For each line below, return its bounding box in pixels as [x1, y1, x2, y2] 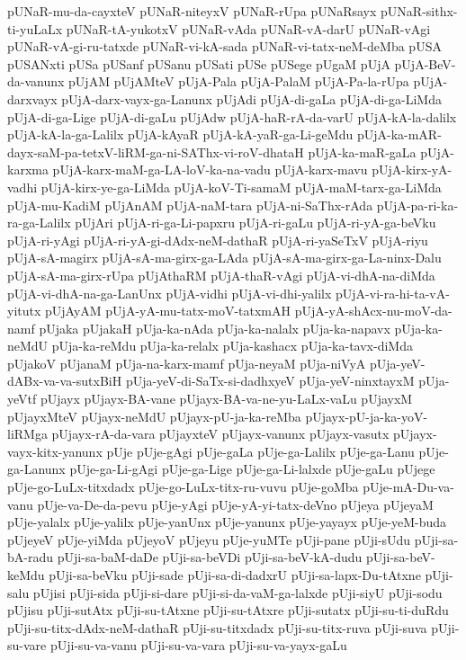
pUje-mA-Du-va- [363, 477, 454, 496]
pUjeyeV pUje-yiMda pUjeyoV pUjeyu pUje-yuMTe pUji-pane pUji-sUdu [7, 530, 411, 549]
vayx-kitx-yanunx [7, 441, 103, 460]
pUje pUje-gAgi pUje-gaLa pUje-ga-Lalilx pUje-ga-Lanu [106, 441, 415, 460]
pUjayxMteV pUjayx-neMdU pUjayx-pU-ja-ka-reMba [7, 406, 301, 425]
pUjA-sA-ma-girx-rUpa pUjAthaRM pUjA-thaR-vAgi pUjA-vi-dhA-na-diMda [7, 265, 435, 284]
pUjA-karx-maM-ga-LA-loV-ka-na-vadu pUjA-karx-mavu [52, 160, 368, 179]
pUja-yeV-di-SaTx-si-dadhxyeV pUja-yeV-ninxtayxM [125, 371, 415, 390]
